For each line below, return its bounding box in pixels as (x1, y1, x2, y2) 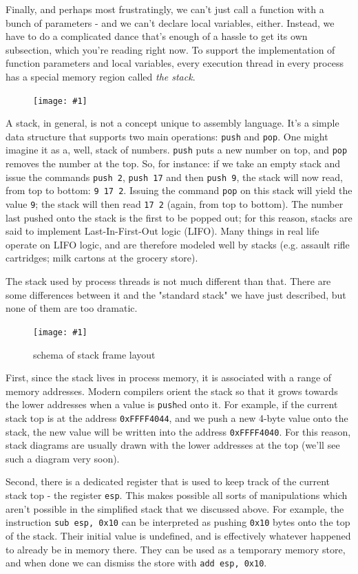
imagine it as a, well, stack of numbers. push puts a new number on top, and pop (6, 142, 348, 157)
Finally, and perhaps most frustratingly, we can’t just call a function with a (6, 2, 324, 16)
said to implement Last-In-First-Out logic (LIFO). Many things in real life (6, 224, 319, 238)
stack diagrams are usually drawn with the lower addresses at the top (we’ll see (6, 438, 340, 452)
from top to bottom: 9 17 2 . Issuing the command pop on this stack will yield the (6, 183, 352, 198)
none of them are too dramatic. (6, 301, 138, 315)
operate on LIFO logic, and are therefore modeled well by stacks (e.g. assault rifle (6, 237, 350, 251)
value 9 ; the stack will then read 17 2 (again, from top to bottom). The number (6, 197, 344, 211)
